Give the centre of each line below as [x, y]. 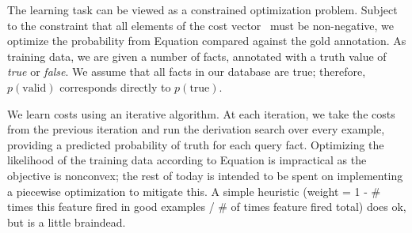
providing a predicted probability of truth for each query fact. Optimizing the [196, 144]
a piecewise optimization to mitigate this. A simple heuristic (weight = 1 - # [194, 191]
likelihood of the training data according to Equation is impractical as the [187, 160]
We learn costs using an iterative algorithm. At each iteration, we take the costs [201, 113]
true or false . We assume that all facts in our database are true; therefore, [187, 71]
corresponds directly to [115, 86]
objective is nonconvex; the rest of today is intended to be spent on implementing [205, 175]
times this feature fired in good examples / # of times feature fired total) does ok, [207, 207]
